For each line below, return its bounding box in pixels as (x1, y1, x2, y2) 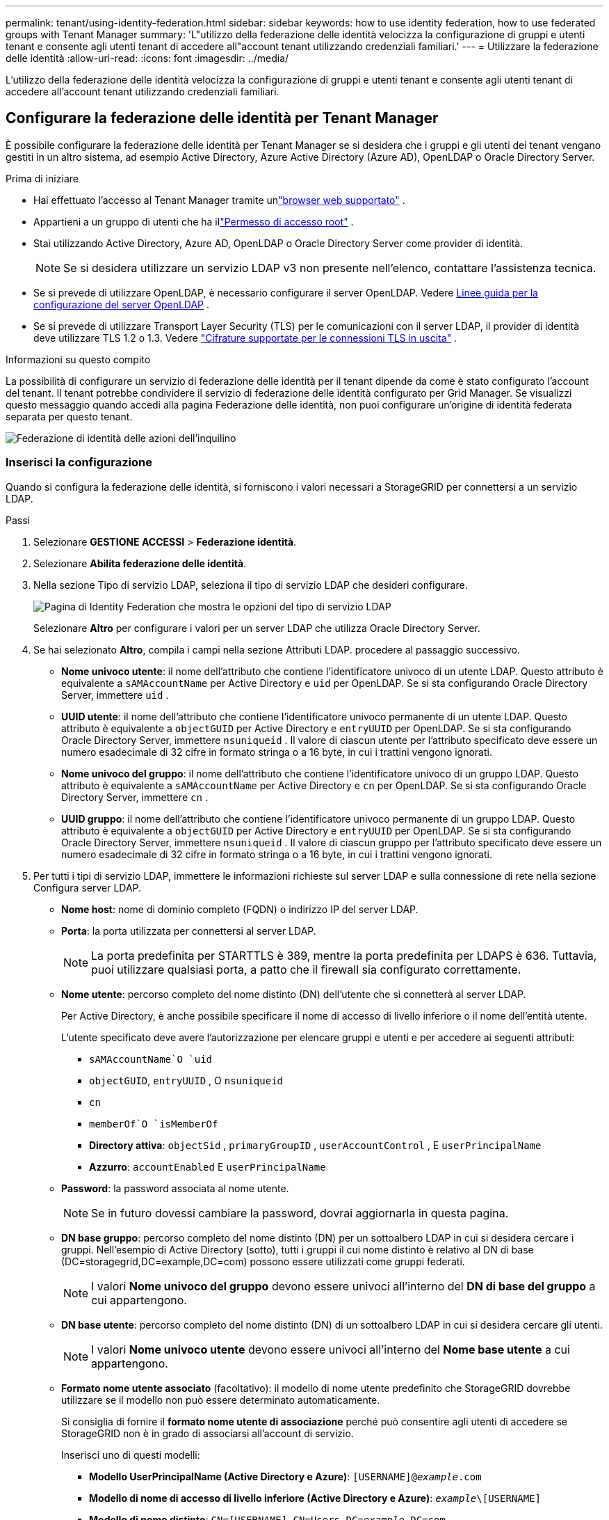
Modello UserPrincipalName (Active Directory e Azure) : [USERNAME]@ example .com (89, 1470, 482, 1482)
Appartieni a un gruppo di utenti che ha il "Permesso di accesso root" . (33, 215, 354, 228)
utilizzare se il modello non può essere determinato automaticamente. (61, 1393, 380, 1406)
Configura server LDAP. (33, 881, 142, 894)
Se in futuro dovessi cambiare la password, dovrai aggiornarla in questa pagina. (91, 1205, 509, 1220)
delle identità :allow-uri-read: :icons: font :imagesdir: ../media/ (6, 52, 289, 64)
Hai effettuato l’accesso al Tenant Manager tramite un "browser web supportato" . (33, 193, 405, 206)
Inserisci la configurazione (6, 455, 152, 470)
